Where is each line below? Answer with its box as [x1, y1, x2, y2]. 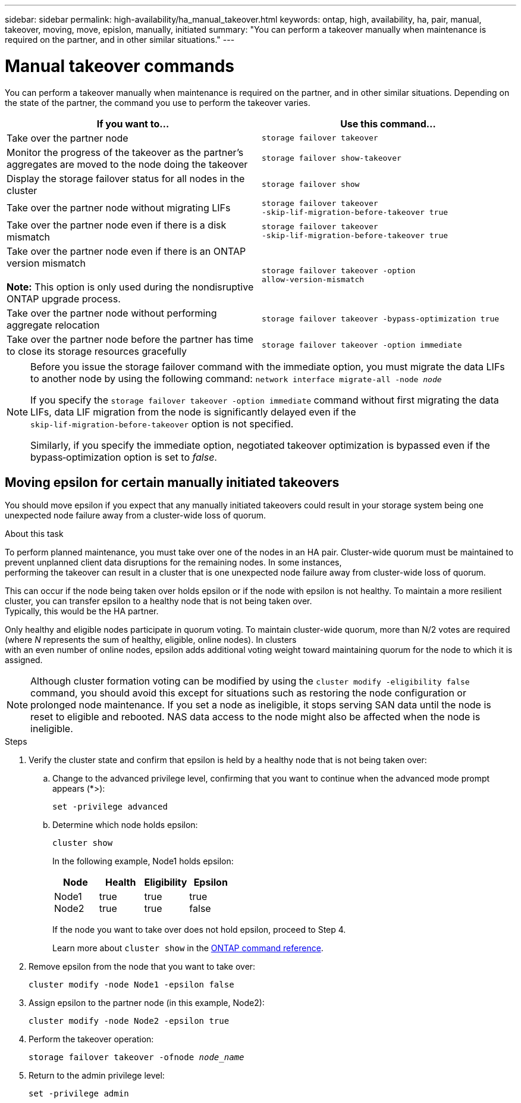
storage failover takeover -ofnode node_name [29, 1052, 244, 1063]
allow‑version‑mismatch [262, 274, 365, 284]
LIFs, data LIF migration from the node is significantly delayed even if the [30, 405, 356, 418]
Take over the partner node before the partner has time [7, 333, 254, 345]
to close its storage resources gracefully [7, 345, 187, 357]
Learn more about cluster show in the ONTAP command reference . [52, 943, 324, 954]
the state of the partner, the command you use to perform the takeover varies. [5, 97, 310, 108]
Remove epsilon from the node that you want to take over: [29, 961, 256, 972]
